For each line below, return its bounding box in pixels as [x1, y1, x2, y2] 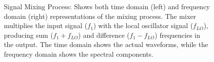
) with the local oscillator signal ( [93, 20, 193, 31]
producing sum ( [4, 30, 53, 40]
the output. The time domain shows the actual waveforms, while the [4, 39, 208, 49]
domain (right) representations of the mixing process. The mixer [4, 11, 196, 21]
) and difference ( [78, 30, 130, 40]
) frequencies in [155, 30, 200, 40]
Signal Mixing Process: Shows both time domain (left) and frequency [4, 1, 210, 11]
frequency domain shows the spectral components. [4, 48, 154, 59]
